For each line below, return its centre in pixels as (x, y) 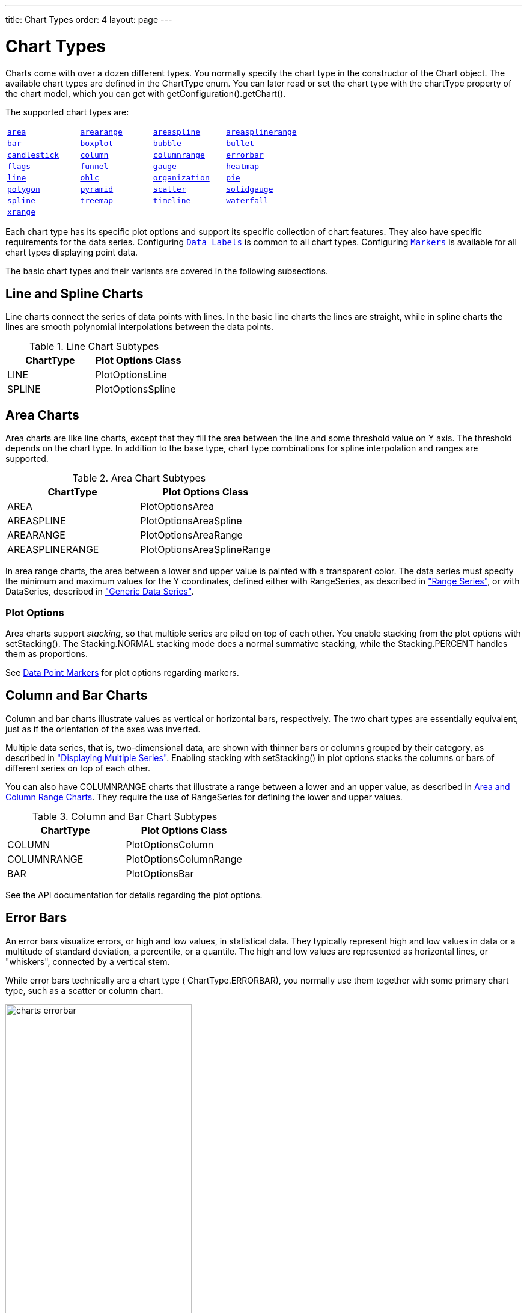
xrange (21, 212)
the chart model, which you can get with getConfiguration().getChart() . (146, 93)
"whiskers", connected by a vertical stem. (88, 961)
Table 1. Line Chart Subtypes (94, 347)
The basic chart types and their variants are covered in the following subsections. (167, 271)
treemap (97, 200)
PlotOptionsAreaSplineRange (206, 550)
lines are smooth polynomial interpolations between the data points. (140, 327)
